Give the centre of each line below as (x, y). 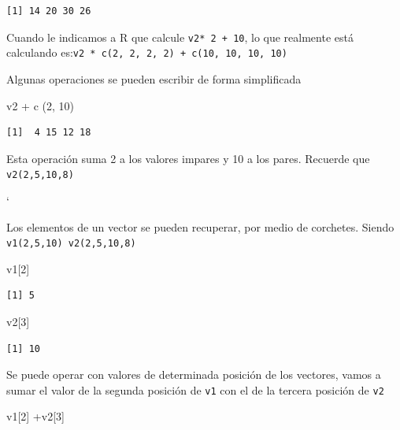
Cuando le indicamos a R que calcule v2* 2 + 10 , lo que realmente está (180, 37)
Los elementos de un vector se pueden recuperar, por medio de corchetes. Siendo (200, 226)
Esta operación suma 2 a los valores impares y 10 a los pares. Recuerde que (188, 158)
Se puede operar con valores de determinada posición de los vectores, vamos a (194, 374)
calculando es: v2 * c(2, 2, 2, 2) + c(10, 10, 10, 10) (147, 52)
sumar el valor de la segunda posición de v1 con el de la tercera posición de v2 (195, 389)
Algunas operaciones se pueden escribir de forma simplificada (154, 78)
